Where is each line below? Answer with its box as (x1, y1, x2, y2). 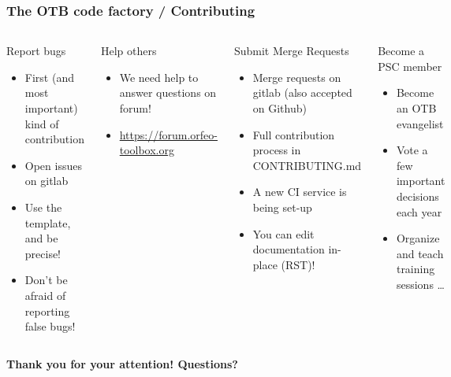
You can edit (252, 225, 315, 242)
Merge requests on (252, 68, 341, 85)
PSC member (378, 57, 442, 74)
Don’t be (24, 272, 68, 288)
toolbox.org (119, 142, 175, 158)
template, (24, 214, 71, 231)
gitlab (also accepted (252, 84, 352, 101)
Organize (396, 230, 440, 246)
